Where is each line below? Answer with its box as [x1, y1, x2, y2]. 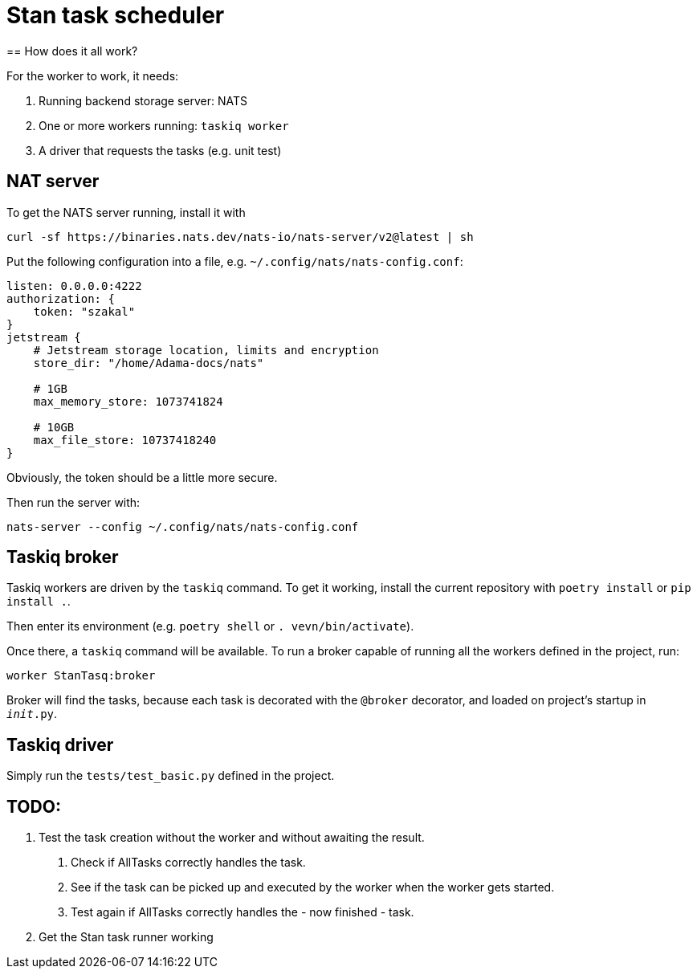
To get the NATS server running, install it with [6, 205, 246, 219]
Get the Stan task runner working [39, 930, 214, 944]
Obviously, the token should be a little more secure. [6, 470, 278, 484]
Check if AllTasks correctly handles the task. [71, 855, 306, 870]
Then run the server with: [6, 495, 141, 509]
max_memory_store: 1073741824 [33, 394, 223, 408]
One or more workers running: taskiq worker [39, 118, 289, 133]
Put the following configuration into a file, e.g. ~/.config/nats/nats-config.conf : [6, 254, 463, 268]
